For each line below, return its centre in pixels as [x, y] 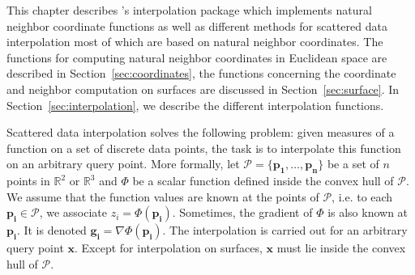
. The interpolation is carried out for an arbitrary [285, 230]
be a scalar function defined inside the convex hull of [263, 181]
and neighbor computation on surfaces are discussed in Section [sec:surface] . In [203, 89]
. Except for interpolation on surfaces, [169, 248]
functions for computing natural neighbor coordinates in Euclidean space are [197, 57]
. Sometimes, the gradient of [242, 212]
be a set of [353, 164]
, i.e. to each [362, 196]
